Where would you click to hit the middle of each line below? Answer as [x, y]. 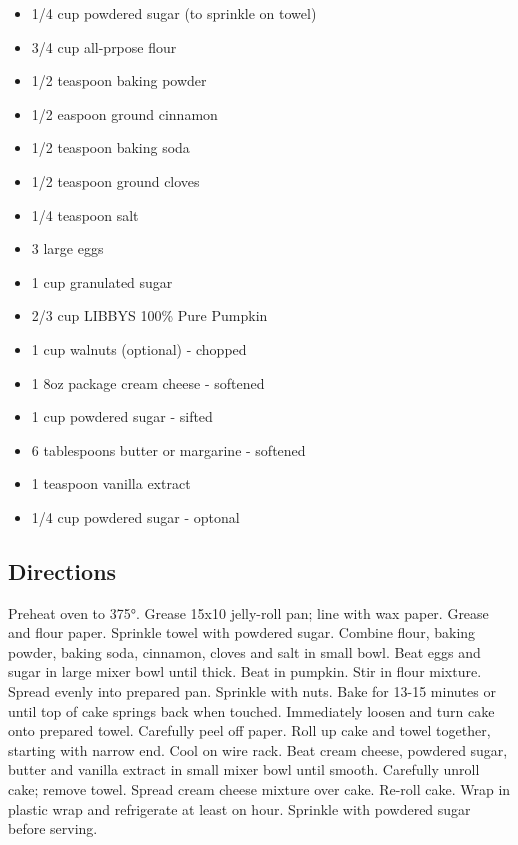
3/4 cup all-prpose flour [104, 46]
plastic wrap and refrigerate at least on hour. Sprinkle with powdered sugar [239, 808]
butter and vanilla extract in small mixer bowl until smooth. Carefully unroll [244, 769]
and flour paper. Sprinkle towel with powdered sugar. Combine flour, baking [242, 632]
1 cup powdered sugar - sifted [122, 416]
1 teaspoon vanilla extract [111, 483]
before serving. [53, 828]
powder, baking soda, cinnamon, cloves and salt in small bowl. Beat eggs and [244, 651]
